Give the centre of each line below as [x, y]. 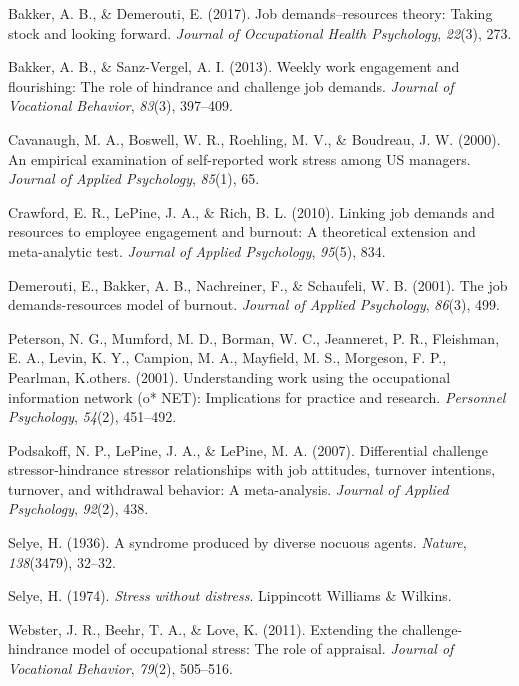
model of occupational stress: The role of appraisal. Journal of [263, 648]
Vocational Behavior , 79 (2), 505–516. [120, 668]
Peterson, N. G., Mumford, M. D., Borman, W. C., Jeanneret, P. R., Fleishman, [254, 337]
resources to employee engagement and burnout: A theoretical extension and [242, 231]
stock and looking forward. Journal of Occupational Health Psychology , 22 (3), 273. [260, 32]
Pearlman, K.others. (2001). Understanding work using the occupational [229, 376]
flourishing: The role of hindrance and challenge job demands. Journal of [231, 85]
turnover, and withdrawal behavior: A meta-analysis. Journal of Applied [228, 488]
